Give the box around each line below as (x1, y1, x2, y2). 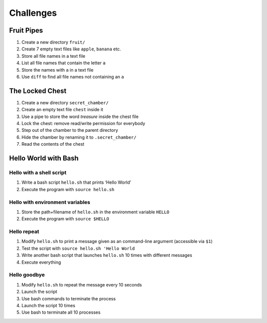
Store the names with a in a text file (21, 67, 94, 73)
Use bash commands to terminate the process (21, 295, 116, 301)
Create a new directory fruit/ (21, 40, 86, 45)
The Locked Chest (9, 86, 67, 95)
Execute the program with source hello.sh (21, 186, 115, 192)
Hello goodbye (9, 272, 45, 279)
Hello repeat (9, 228, 40, 235)
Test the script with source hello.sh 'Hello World (21, 245, 135, 251)
